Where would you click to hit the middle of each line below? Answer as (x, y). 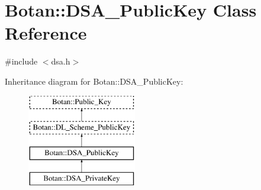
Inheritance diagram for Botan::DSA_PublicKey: (94, 81)
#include (21, 61)
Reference (46, 33)
